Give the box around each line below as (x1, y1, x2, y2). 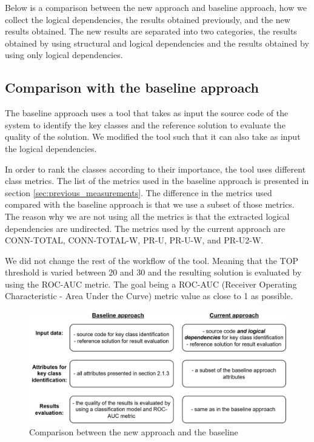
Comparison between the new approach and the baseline (29, 426, 238, 438)
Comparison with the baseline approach (5, 78, 259, 97)
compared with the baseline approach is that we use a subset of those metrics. (5, 198, 295, 211)
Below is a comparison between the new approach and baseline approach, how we (5, 1, 307, 13)
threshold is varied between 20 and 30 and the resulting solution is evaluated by (5, 266, 302, 279)
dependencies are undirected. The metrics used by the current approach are (5, 222, 286, 234)
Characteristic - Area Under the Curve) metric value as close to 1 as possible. (5, 289, 293, 302)
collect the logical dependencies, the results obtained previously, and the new (5, 13, 290, 25)
